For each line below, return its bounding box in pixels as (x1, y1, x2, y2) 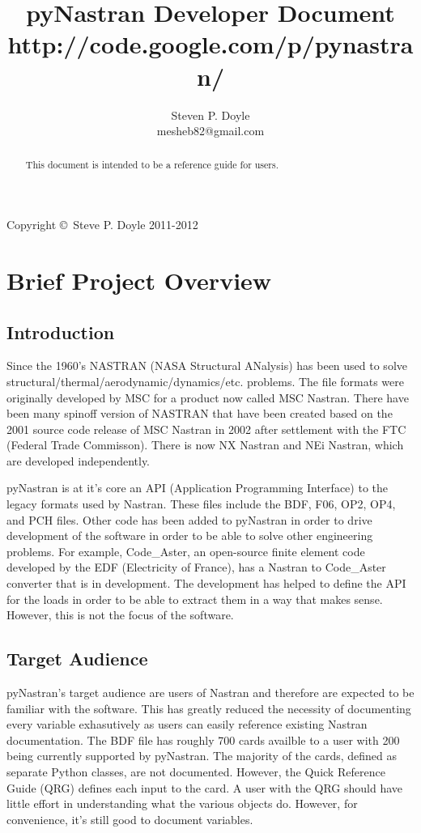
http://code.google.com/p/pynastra (7, 28, 414, 61)
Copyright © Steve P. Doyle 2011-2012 (6, 216, 198, 233)
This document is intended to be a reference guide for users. (25, 158, 279, 172)
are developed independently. (6, 452, 151, 469)
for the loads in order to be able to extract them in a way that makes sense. (6, 590, 383, 607)
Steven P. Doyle (171, 106, 250, 123)
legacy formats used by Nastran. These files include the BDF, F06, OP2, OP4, (6, 495, 396, 512)
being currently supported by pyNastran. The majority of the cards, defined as (6, 747, 398, 764)
